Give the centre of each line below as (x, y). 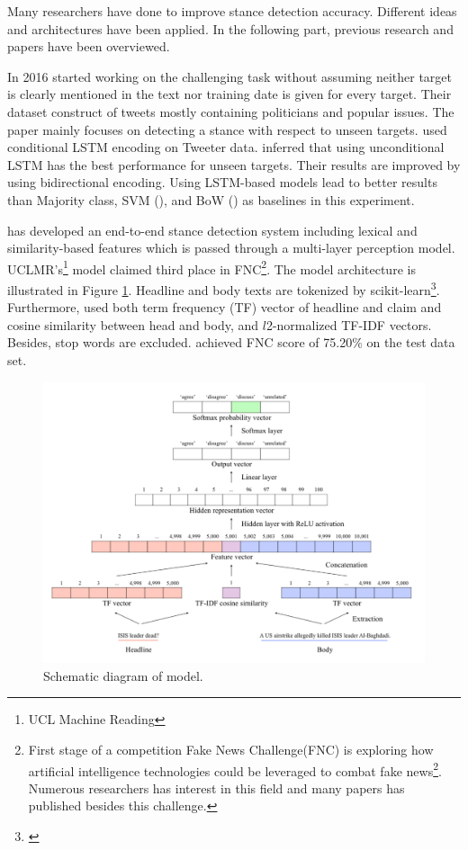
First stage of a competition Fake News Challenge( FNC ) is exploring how (231, 749)
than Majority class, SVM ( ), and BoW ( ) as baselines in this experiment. (211, 199)
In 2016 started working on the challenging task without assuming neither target (229, 76)
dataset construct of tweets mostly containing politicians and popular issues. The (231, 111)
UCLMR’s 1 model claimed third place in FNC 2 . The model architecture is (211, 267)
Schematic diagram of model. (123, 675)
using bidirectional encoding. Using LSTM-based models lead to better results (222, 182)
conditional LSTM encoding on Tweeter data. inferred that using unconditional (226, 147)
